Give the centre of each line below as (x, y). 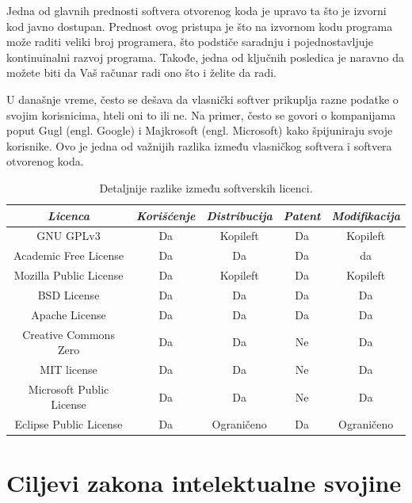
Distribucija (239, 215)
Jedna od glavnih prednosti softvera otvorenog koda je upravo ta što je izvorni (196, 10)
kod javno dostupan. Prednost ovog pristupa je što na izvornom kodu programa (200, 26)
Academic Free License (69, 255)
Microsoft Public (69, 389)
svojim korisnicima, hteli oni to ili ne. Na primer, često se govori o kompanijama (201, 114)
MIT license (69, 370)
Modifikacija (366, 215)
